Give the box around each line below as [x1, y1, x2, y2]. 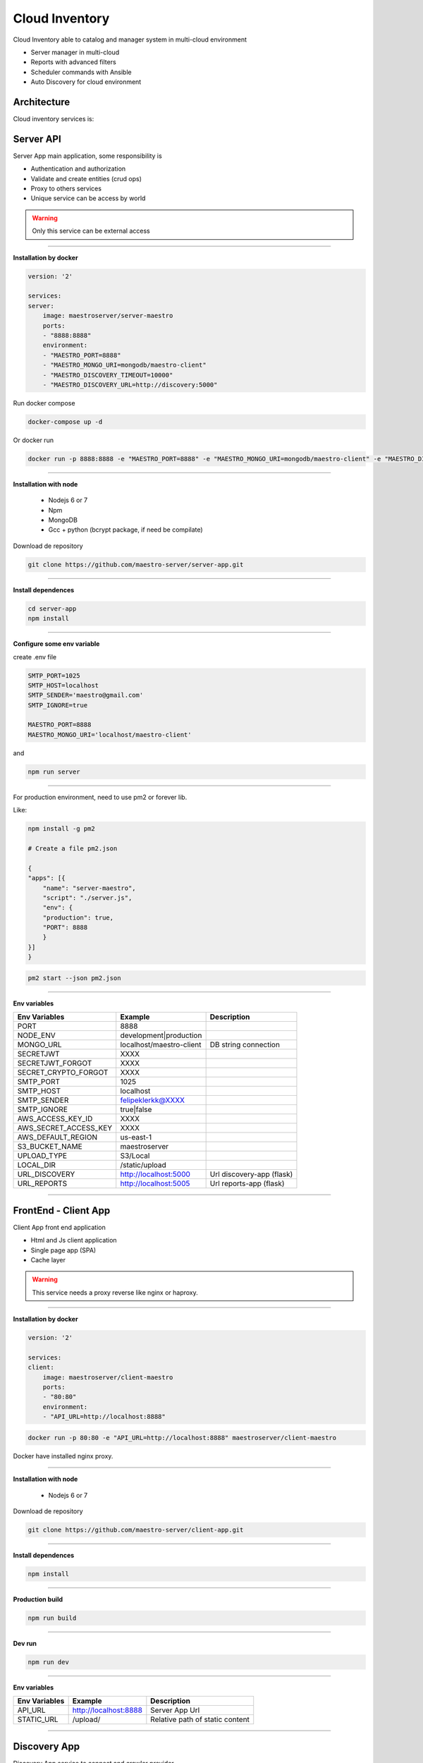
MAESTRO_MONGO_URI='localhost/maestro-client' [27, 731, 192, 738]
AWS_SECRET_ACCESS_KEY [17, 1123, 113, 1133]
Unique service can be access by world [30, 194, 146, 202]
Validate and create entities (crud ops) [30, 174, 142, 183]
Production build [13, 1594, 63, 1604]
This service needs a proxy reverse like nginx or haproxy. [32, 1288, 199, 1297]
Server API [13, 133, 61, 145]
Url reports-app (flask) [209, 1178, 285, 1188]
